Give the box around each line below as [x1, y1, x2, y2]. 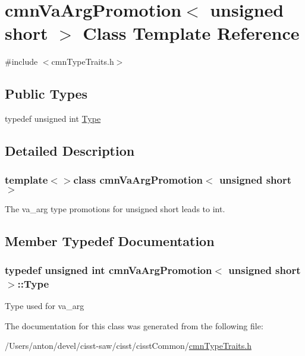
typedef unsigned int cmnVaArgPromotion [5, 263, 212, 277]
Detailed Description [5, 141, 135, 160]
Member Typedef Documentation [5, 231, 215, 250]
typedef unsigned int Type [5, 112, 101, 125]
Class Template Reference [83, 21, 300, 45]
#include [5, 55, 38, 68]
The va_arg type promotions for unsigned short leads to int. [5, 202, 225, 215]
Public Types [5, 84, 88, 103]
